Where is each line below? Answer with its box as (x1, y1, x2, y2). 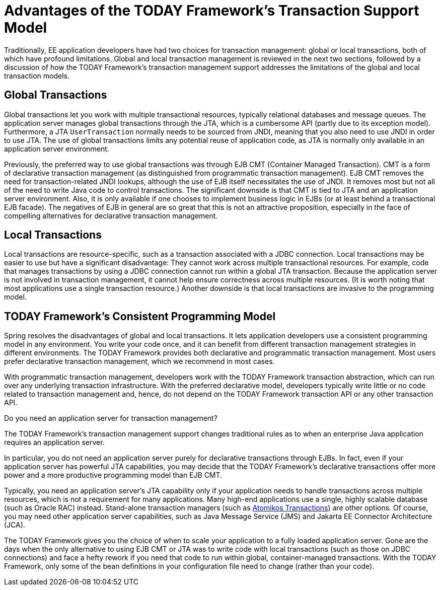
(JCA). (4, 521, 25, 530)
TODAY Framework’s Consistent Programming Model (4, 310, 276, 323)
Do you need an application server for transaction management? (4, 414, 217, 423)
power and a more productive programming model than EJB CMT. (4, 471, 223, 480)
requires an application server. (4, 438, 105, 447)
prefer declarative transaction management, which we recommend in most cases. (4, 357, 275, 366)
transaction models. (4, 71, 70, 80)
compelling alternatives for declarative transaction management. (4, 211, 218, 220)
